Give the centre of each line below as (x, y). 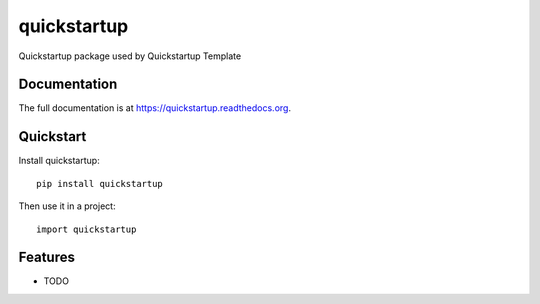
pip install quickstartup (100, 183)
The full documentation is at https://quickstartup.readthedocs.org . (155, 108)
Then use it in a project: (67, 206)
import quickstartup (86, 229)
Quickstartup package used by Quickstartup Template (130, 56)
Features (46, 257)
